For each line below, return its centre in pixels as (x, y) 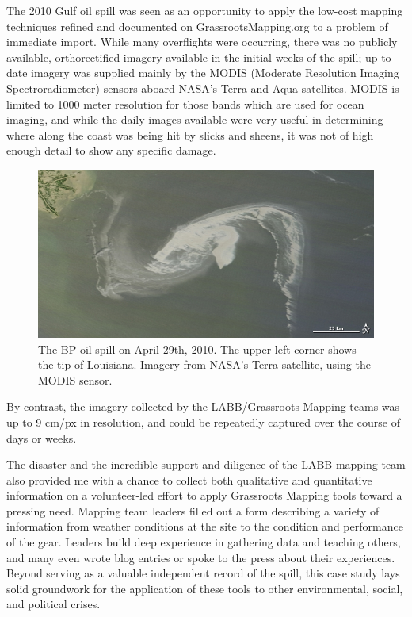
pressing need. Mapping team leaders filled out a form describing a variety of (193, 510)
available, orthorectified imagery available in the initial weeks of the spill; (184, 57)
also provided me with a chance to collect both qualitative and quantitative (189, 479)
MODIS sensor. (75, 379)
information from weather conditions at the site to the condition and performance (205, 526)
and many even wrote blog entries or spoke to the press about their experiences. (201, 557)
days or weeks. (42, 437)
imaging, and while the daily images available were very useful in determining (195, 119)
